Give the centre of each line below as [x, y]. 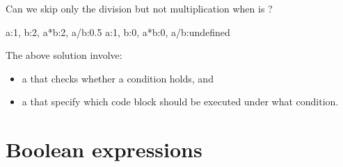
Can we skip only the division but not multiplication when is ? [139, 8]
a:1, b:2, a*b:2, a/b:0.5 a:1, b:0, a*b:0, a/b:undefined [118, 32]
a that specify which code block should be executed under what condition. [180, 102]
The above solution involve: [64, 55]
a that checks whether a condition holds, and [118, 78]
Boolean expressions [104, 149]
